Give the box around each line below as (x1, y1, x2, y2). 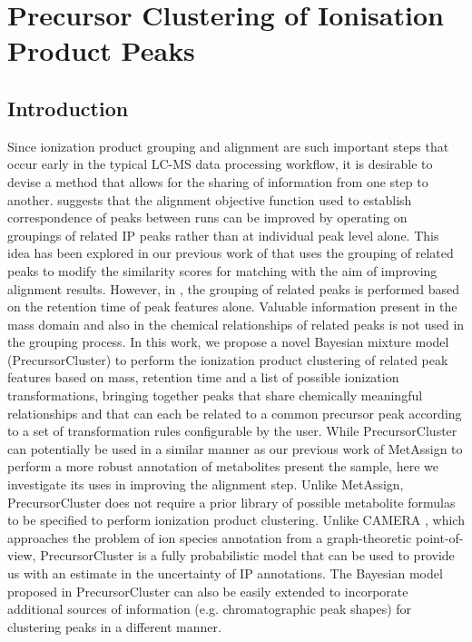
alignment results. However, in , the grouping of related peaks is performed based (7, 279, 460, 298)
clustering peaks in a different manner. (7, 617, 221, 636)
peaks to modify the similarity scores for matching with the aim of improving (7, 261, 438, 280)
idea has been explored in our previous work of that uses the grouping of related (7, 243, 454, 262)
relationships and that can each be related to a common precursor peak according (7, 403, 462, 422)
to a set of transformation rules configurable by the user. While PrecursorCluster (7, 421, 457, 440)
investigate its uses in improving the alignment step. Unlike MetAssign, (7, 475, 404, 494)
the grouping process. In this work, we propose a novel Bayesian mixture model (7, 332, 449, 351)
